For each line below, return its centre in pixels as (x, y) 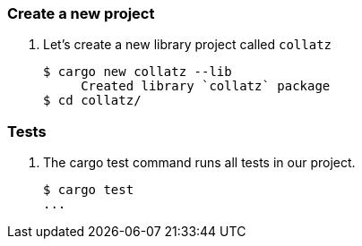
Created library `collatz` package (206, 86)
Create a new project (81, 13)
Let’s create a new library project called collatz (187, 45)
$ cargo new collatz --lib (138, 72)
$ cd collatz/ (92, 101)
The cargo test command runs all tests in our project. (199, 163)
